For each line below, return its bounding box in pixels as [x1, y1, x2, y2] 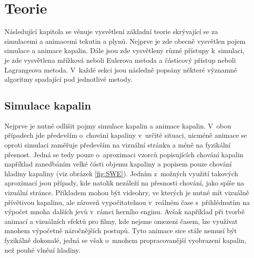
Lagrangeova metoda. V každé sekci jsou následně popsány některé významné [4, 64, 237, 74]
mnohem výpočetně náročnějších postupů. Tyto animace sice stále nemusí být [4, 225, 237, 236]
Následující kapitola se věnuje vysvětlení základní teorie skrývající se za [4, 26, 218, 37]
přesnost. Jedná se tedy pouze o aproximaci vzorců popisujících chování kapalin [4, 149, 243, 159]
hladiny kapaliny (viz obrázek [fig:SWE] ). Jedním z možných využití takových [4, 168, 238, 178]
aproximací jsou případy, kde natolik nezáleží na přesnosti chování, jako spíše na [4, 178, 244, 188]
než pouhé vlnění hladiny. [4, 244, 80, 255]
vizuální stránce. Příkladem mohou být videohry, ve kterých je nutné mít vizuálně [4, 187, 249, 198]
